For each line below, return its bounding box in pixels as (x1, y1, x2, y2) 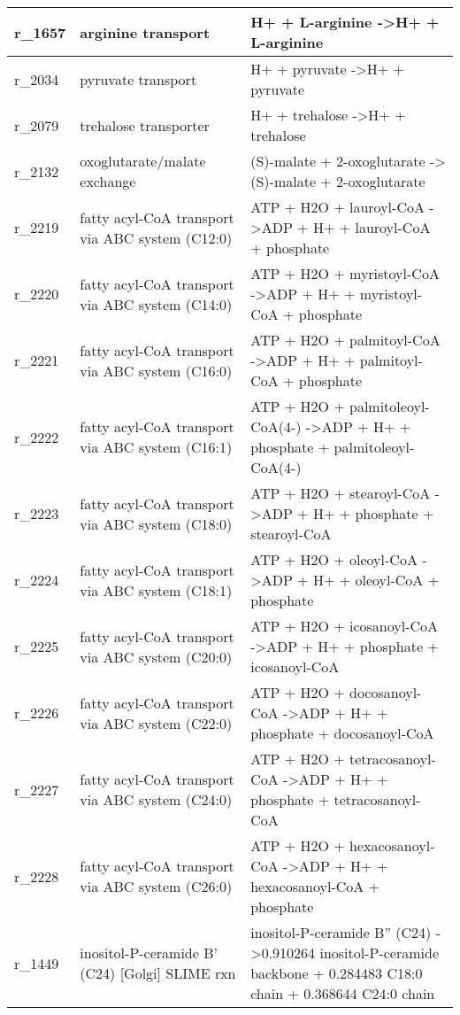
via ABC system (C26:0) (80, 876, 233, 896)
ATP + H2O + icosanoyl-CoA (250, 616, 439, 636)
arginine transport (80, 21, 211, 43)
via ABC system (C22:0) (80, 712, 233, 733)
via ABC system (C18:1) (80, 579, 233, 600)
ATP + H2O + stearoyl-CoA (250, 483, 431, 503)
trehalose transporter (80, 114, 210, 136)
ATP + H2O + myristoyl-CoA (250, 263, 440, 283)
